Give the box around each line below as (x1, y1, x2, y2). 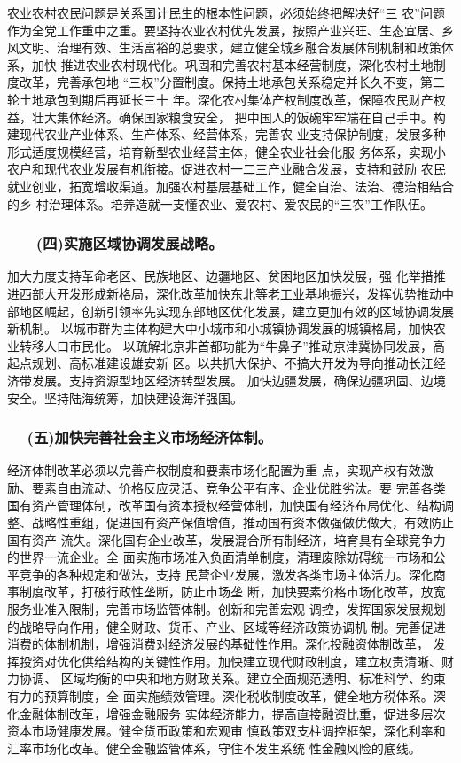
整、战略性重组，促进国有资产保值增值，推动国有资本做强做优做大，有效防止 (7, 513, 454, 532)
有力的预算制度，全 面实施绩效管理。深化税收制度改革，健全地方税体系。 (7, 687, 434, 705)
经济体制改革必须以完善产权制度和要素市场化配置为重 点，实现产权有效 (7, 461, 421, 479)
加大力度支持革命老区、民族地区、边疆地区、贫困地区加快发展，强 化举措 (7, 267, 434, 285)
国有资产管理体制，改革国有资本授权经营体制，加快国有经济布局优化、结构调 (7, 495, 454, 514)
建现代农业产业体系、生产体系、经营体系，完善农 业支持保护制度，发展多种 (7, 125, 446, 144)
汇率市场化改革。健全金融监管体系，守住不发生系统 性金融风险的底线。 (7, 738, 421, 757)
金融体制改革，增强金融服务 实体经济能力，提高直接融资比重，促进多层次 (19, 704, 446, 722)
